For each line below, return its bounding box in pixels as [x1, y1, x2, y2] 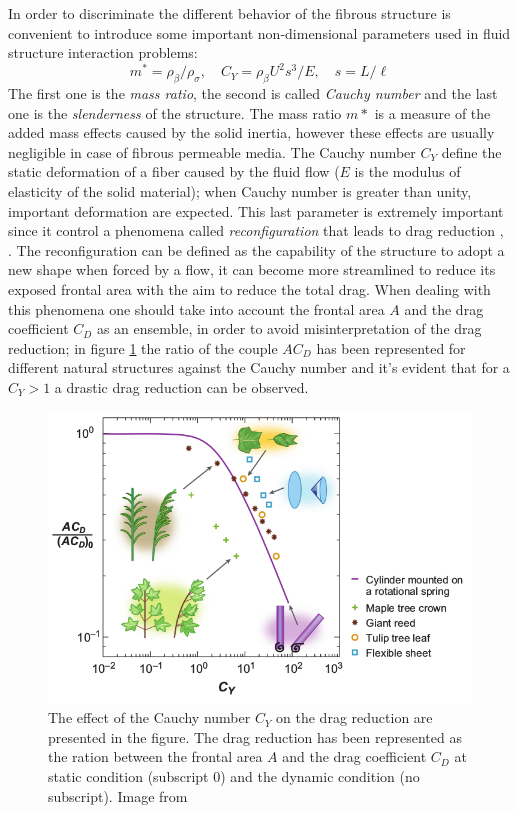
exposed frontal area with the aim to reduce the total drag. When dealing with [8, 279, 491, 300]
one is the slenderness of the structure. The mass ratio [8, 102, 342, 123]
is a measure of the [374, 102, 491, 123]
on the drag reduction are [276, 707, 433, 728]
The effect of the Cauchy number [48, 707, 251, 728]
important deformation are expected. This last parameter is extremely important [8, 200, 504, 221]
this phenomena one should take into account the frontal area [8, 298, 385, 319]
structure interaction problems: [8, 42, 198, 63]
